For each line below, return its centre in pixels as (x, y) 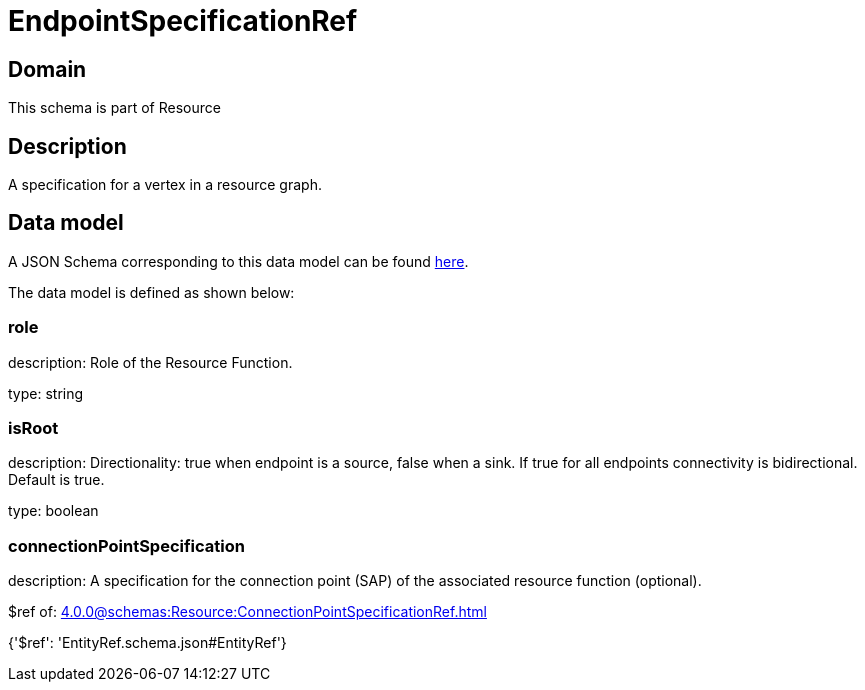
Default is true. (56, 480)
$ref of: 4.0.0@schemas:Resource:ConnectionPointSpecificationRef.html (247, 612)
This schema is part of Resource (114, 108)
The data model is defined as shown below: (151, 292)
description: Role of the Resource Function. (150, 362)
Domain (47, 69)
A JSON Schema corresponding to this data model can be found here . (238, 261)
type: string (46, 393)
